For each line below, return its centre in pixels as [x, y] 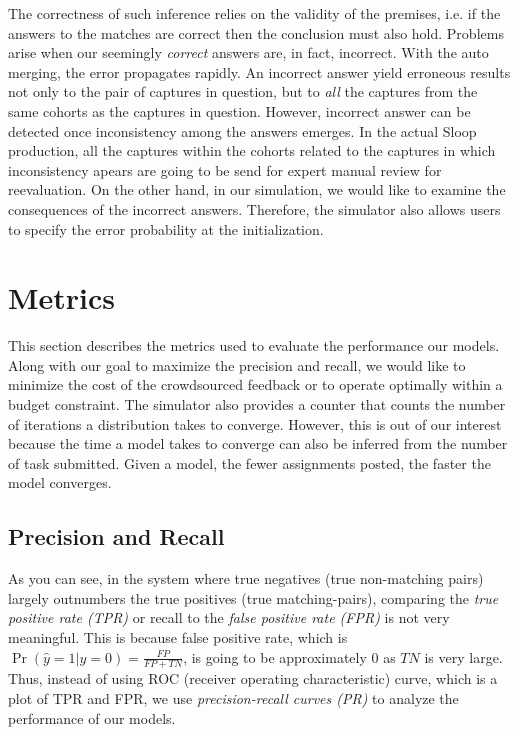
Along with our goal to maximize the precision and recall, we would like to [237, 364]
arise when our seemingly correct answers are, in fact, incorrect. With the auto [248, 52]
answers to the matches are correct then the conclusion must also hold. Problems [256, 32]
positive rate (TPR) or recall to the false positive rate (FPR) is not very [229, 617]
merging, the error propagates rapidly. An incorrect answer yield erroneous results [259, 71]
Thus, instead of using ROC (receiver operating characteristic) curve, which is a [253, 678]
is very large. [463, 656]
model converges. [60, 482]
